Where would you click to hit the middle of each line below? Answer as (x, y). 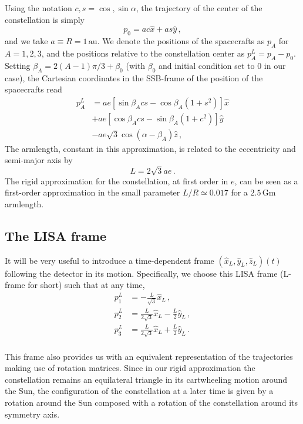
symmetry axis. (32, 414)
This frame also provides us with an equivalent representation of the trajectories (149, 356)
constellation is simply (45, 19)
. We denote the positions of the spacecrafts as (181, 41)
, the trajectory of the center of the (199, 8)
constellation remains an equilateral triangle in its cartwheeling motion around (146, 379)
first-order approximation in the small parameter (92, 192)
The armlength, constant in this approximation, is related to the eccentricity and (150, 148)
